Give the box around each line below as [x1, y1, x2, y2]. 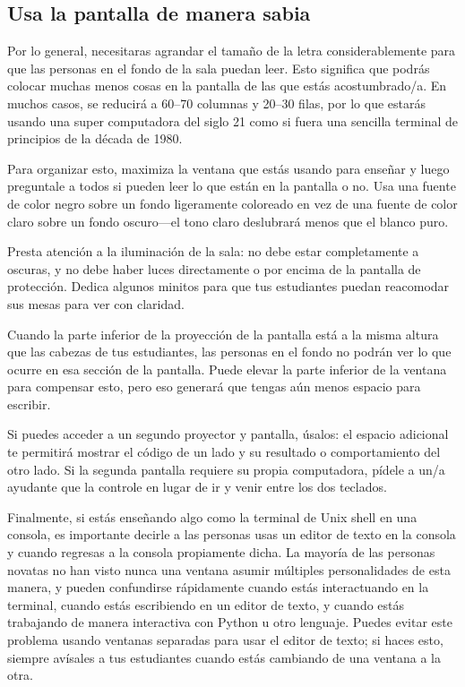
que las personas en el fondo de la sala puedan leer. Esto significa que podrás [7, 58, 430, 77]
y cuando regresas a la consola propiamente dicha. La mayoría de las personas [7, 543, 435, 562]
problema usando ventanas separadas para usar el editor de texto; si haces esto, [7, 631, 443, 649]
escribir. [7, 394, 51, 413]
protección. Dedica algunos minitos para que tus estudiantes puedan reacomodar [7, 277, 450, 296]
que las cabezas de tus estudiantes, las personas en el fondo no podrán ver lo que [7, 342, 452, 361]
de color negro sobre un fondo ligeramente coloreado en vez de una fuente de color [7, 193, 458, 212]
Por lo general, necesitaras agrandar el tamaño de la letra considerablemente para [7, 41, 456, 60]
